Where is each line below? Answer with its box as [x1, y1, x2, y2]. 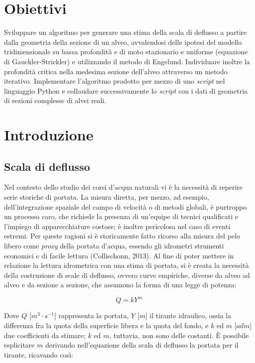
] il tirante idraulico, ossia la [145, 310, 232, 321]
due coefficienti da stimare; [4, 330, 86, 340]
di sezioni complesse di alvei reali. [4, 95, 106, 106]
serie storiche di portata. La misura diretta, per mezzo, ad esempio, [4, 192, 209, 202]
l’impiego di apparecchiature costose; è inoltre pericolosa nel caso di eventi [4, 221, 231, 231]
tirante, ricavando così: [4, 349, 73, 360]
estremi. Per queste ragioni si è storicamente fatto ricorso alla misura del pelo [4, 231, 240, 241]
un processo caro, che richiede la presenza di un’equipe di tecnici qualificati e [4, 211, 238, 222]
